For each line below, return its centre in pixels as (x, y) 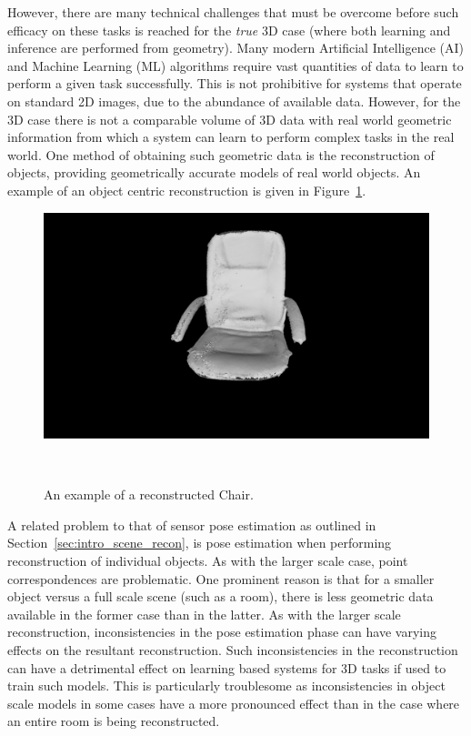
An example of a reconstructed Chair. (149, 494)
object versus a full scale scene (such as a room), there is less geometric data (220, 596)
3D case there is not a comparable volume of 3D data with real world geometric (230, 119)
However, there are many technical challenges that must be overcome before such (233, 12)
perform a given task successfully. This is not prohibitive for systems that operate (235, 83)
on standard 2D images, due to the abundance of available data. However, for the (234, 101)
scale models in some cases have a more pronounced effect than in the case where (234, 703)
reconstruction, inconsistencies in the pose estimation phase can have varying (222, 632)
